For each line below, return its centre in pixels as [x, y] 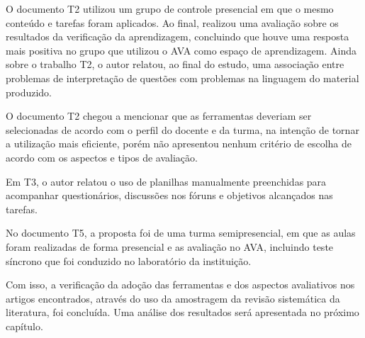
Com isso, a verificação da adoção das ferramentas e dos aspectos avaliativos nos [180, 285]
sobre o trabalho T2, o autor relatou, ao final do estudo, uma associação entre [175, 64]
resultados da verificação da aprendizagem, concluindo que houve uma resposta [178, 36]
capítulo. [24, 326]
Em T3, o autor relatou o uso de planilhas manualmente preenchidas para [166, 181]
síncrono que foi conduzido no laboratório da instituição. [129, 260]
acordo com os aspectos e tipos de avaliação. [102, 157]
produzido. [29, 92]
